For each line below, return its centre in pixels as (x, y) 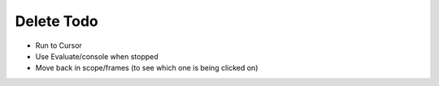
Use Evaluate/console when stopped (97, 56)
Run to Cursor (59, 45)
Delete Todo (57, 21)
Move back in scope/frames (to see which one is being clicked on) (147, 68)
